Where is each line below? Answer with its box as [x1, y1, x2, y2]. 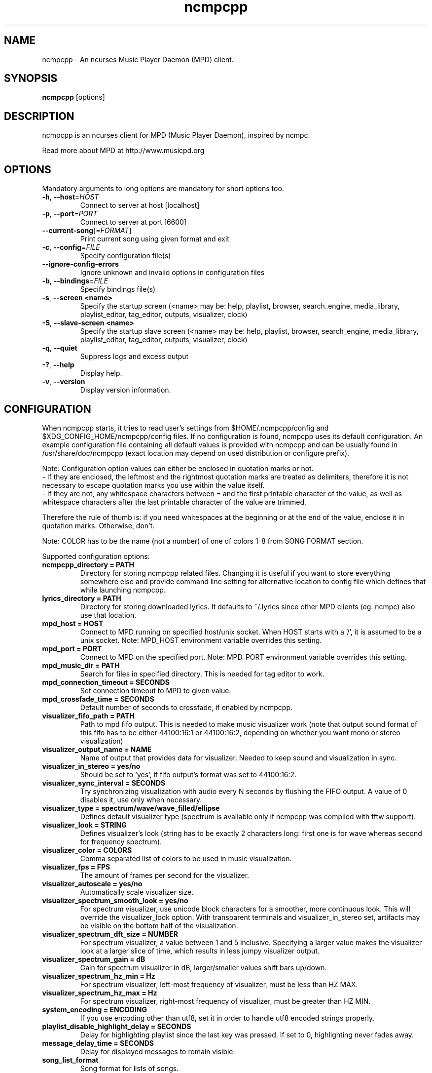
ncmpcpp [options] [42, 93, 105, 102]
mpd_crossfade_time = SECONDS [42, 694, 154, 703]
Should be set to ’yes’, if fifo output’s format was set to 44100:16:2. [80, 770, 297, 779]
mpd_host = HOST [42, 619, 104, 628]
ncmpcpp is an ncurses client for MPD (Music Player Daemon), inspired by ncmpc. [42, 131, 310, 140]
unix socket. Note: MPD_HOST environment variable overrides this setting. [80, 636, 322, 644]
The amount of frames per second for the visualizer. [80, 871, 250, 879]
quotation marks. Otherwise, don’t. [42, 521, 155, 530]
